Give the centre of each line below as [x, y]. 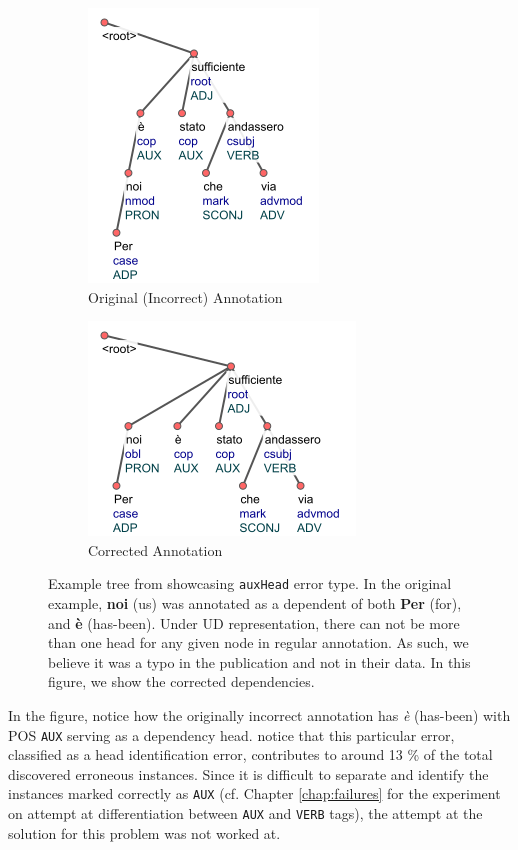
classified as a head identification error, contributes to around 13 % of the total [250, 754]
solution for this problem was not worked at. [144, 832]
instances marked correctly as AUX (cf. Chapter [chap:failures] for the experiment [254, 793]
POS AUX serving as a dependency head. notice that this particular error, [231, 734]
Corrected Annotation [155, 549]
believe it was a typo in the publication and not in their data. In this [259, 661]
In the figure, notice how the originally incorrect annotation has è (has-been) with [259, 715]
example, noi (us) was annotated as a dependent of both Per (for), [255, 603]
